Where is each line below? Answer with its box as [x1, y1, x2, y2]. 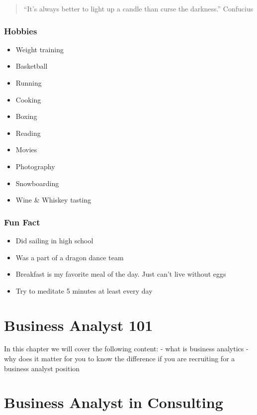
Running [15, 78, 42, 88]
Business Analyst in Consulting [4, 392, 223, 413]
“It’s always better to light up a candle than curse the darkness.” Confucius [23, 3, 254, 13]
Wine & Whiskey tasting [15, 195, 91, 205]
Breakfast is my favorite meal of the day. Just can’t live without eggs [15, 269, 226, 279]
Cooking [15, 94, 41, 104]
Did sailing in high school [15, 235, 93, 245]
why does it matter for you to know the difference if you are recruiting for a [4, 353, 235, 364]
